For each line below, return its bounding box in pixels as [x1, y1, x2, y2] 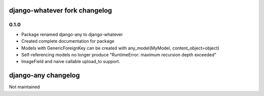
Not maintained [9, 84, 40, 90]
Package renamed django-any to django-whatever [21, 32, 123, 37]
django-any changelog [9, 71, 80, 80]
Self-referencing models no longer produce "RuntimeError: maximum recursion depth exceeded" [21, 51, 217, 58]
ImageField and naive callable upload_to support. [21, 59, 120, 64]
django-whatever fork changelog [9, 6, 112, 15]
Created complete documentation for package [21, 38, 115, 44]
